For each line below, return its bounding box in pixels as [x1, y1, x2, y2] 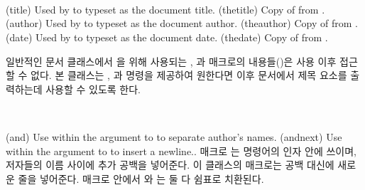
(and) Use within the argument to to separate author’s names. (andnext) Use [6, 129, 342, 144]
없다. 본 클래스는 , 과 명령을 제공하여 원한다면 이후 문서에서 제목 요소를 [31, 68, 347, 83]
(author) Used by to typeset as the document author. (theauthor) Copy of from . [6, 16, 358, 31]
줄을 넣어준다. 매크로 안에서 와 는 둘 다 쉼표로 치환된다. [18, 171, 264, 186]
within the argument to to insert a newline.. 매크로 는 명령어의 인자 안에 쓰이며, [6, 143, 356, 158]
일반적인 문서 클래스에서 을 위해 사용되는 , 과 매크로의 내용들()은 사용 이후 [6, 53, 337, 68]
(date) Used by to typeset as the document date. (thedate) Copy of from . [6, 29, 328, 44]
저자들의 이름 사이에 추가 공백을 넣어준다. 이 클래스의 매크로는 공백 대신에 [6, 157, 334, 172]
